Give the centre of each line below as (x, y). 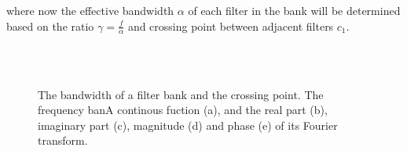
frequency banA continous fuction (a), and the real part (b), (183, 110)
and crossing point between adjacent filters (231, 26)
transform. (63, 140)
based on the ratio (50, 26)
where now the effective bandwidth (90, 10)
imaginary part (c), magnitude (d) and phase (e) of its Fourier (188, 125)
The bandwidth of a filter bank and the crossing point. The (181, 94)
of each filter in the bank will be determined (294, 10)
